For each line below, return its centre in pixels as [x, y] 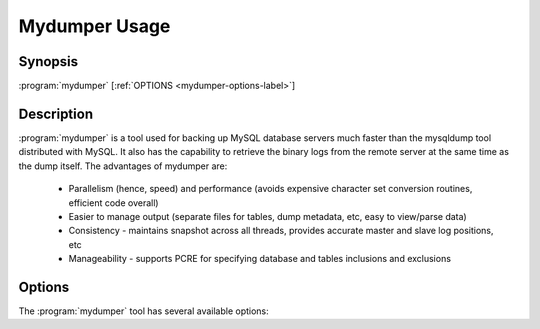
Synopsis [48, 61]
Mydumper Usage [94, 26]
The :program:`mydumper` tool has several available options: [143, 311]
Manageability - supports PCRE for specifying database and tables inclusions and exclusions [260, 259]
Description [56, 113]
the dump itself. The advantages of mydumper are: [123, 166]
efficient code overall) [113, 202]
